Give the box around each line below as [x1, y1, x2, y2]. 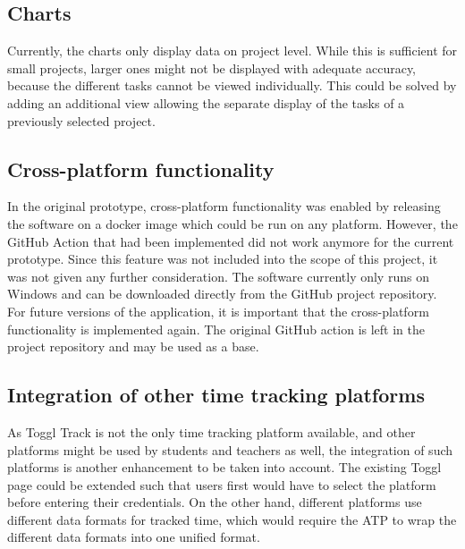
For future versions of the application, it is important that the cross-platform [7, 301, 429, 320]
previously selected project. [7, 111, 156, 130]
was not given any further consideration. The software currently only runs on [7, 266, 429, 285]
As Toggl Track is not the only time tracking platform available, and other [7, 422, 416, 441]
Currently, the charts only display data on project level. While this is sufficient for [7, 41, 458, 60]
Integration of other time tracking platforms [7, 381, 425, 409]
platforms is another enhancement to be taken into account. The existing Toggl [7, 458, 442, 477]
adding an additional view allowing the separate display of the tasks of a [7, 93, 405, 112]
